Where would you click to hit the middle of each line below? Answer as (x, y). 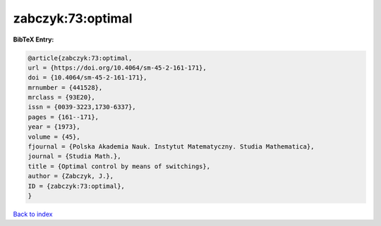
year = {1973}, (54, 127)
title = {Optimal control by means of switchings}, (119, 166)
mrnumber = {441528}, (65, 87)
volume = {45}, (54, 137)
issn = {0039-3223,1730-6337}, (82, 107)
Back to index (33, 214)
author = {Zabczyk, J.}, (71, 176)
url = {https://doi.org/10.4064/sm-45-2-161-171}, (117, 68)
